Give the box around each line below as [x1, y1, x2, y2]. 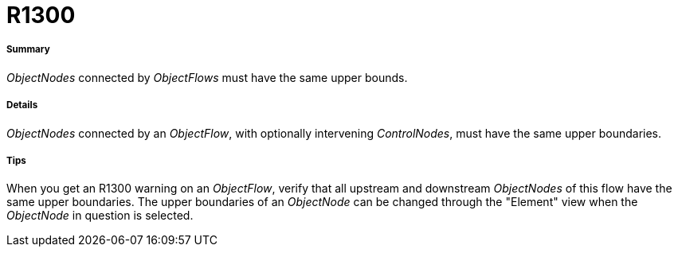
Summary [6, 44, 50, 56]
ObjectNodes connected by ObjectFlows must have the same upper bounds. [6, 70, 408, 84]
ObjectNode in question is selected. [6, 208, 194, 223]
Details [6, 99, 38, 111]
